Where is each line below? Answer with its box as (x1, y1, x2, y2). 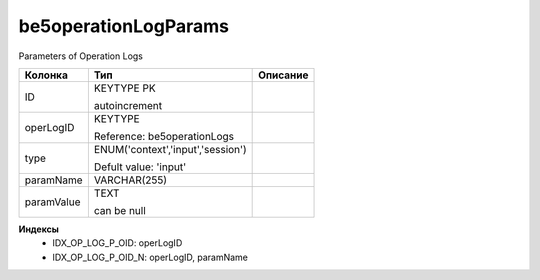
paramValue (24, 195, 81, 209)
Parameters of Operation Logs (18, 50, 144, 62)
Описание (258, 68, 309, 82)
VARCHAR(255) (93, 173, 168, 187)
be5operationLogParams (18, 15, 230, 37)
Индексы (18, 223, 60, 235)
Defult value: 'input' (93, 160, 187, 174)
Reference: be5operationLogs (93, 129, 235, 143)
